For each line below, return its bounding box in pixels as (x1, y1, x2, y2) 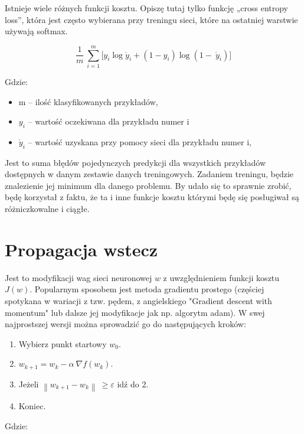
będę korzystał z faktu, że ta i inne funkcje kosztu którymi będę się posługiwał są (5, 191, 299, 203)
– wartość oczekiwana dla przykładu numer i (28, 115, 189, 128)
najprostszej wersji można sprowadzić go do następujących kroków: (5, 318, 246, 330)
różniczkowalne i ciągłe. (5, 203, 90, 215)
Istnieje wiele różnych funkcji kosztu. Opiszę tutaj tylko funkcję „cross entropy (5, 2, 288, 14)
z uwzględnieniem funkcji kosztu (163, 271, 280, 283)
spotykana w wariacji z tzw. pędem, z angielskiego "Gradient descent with (5, 294, 272, 306)
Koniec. (18, 400, 46, 412)
